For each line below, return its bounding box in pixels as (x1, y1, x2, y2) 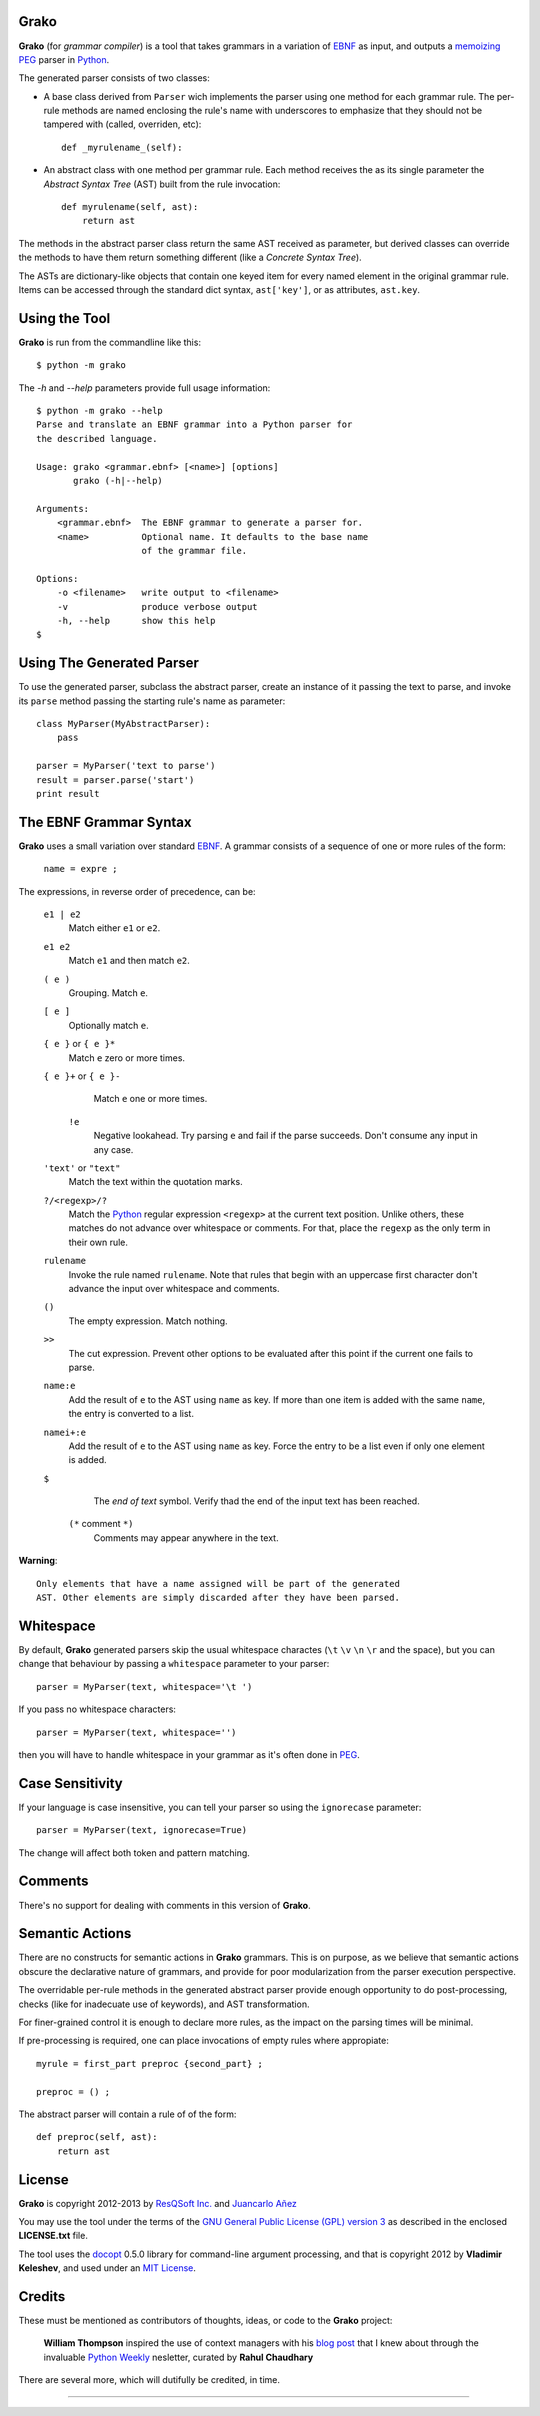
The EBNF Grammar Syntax (18, 813, 192, 830)
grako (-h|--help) (73, 475, 164, 487)
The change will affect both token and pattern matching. (18, 1846, 250, 1859)
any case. (93, 1143, 134, 1155)
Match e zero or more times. (68, 1051, 185, 1064)
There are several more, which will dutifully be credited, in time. (18, 2374, 280, 2386)
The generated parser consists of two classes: (18, 72, 210, 84)
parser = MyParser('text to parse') (36, 760, 216, 772)
